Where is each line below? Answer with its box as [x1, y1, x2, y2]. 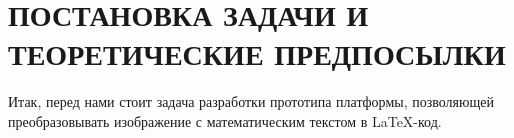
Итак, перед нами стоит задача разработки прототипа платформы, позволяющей [8, 91, 494, 112]
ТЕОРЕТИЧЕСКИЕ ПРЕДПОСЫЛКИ [8, 33, 506, 74]
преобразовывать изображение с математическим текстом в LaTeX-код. [8, 110, 442, 131]
